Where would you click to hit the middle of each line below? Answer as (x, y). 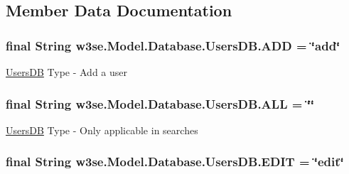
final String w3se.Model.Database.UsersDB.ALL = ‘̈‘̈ (160, 103)
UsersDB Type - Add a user (67, 72)
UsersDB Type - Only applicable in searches (102, 130)
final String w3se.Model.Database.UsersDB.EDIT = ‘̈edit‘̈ (175, 162)
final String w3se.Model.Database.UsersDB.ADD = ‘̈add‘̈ (173, 45)
